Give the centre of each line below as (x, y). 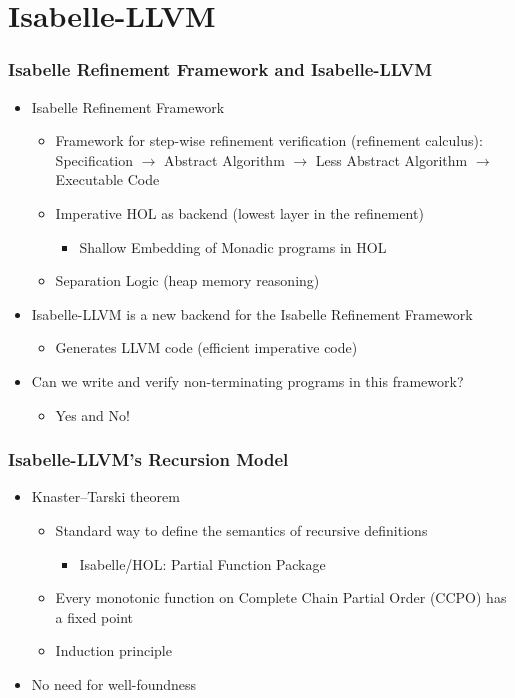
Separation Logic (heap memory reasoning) (187, 280)
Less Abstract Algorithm (391, 159)
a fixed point (94, 616)
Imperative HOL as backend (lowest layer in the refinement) (239, 212)
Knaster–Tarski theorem (105, 496)
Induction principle (113, 650)
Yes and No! (92, 414)
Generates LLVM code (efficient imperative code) (206, 347)
